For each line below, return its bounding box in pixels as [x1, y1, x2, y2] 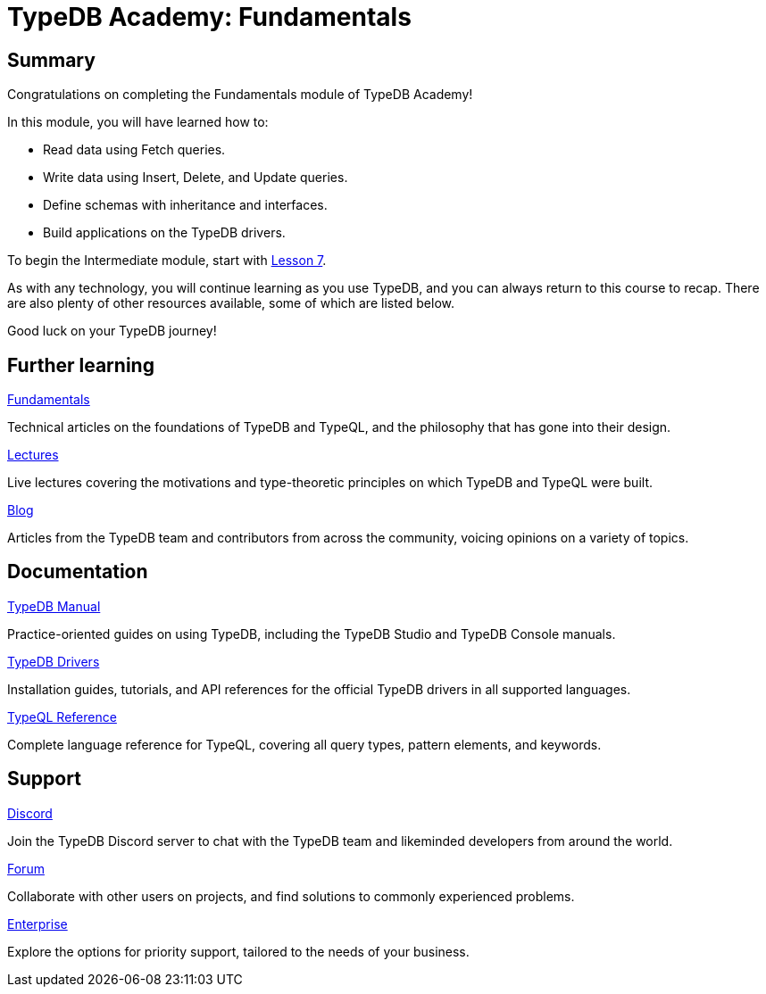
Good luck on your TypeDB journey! [7, 323, 217, 339]
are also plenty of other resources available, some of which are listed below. [7, 295, 455, 311]
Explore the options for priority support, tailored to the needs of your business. [7, 943, 470, 959]
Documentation [7, 560, 148, 584]
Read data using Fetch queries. [43, 142, 226, 158]
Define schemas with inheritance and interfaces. [43, 197, 328, 213]
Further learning [7, 353, 154, 377]
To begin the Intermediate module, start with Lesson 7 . [7, 253, 327, 269]
